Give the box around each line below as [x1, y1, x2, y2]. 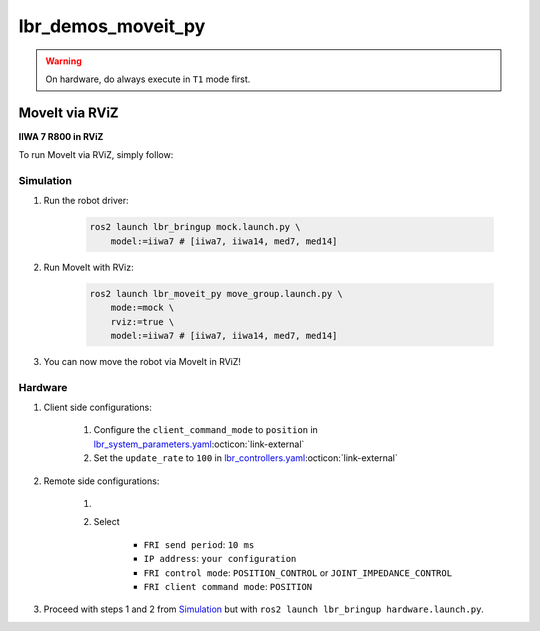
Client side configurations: [43, 401, 152, 414]
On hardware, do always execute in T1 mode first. [45, 73, 251, 85]
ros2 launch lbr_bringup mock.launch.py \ [89, 221, 301, 233]
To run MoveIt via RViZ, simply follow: [18, 149, 174, 161]
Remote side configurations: [43, 475, 160, 487]
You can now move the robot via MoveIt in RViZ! [43, 355, 242, 367]
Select [93, 516, 120, 528]
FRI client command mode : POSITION [143, 580, 313, 592]
